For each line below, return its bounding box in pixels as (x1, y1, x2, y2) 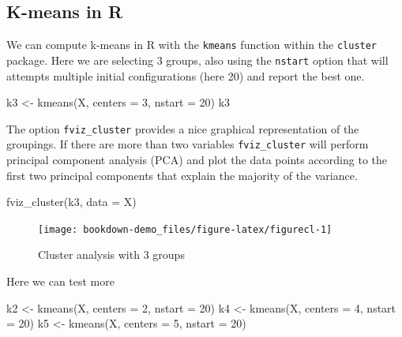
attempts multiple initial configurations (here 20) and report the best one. (6, 67, 365, 84)
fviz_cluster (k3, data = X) (6, 193, 137, 210)
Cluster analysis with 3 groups (38, 246, 185, 263)
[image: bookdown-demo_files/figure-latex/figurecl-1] (38, 223, 332, 235)
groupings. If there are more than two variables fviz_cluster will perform (6, 136, 369, 152)
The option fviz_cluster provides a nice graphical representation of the (6, 120, 359, 137)
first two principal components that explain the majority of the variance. (6, 167, 358, 183)
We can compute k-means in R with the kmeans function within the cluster (6, 36, 378, 53)
